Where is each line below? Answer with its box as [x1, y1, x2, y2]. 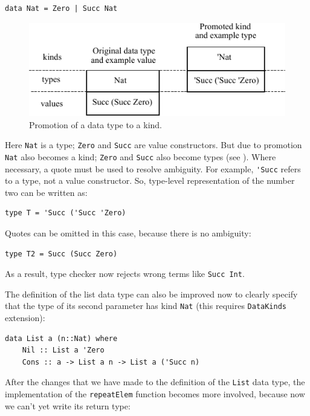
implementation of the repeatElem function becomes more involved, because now [5, 388, 305, 400]
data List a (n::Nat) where [5, 334, 118, 343]
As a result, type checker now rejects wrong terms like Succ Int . [5, 267, 245, 280]
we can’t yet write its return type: [5, 399, 131, 412]
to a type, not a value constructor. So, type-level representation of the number [5, 174, 295, 187]
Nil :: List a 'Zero [22, 346, 105, 355]
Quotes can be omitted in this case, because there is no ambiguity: [5, 227, 251, 239]
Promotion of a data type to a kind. [29, 118, 162, 131]
